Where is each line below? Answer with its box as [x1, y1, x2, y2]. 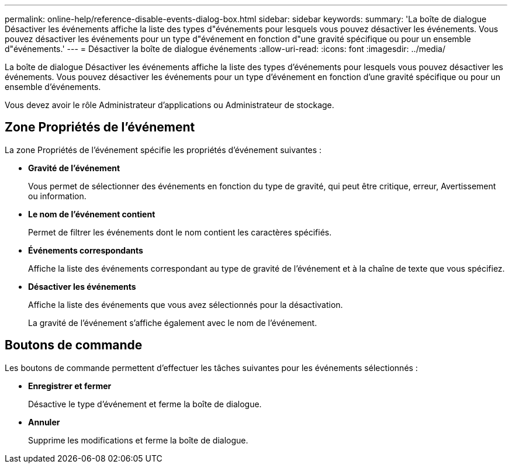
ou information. [28, 190, 87, 201]
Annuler [28, 417, 60, 427]
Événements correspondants [28, 245, 143, 255]
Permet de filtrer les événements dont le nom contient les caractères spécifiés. [28, 227, 332, 237]
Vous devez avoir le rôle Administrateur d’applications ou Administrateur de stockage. [5, 100, 334, 110]
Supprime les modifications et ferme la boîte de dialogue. [28, 435, 248, 445]
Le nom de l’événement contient [28, 209, 155, 219]
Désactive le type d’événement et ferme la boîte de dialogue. [28, 398, 262, 409]
